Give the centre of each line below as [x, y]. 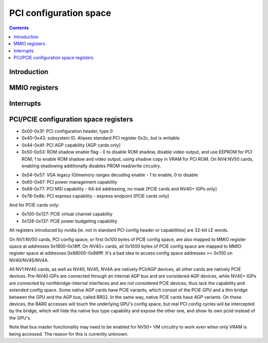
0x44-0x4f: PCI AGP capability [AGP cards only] [71, 145]
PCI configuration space [60, 13]
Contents [19, 28]
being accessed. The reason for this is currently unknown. [69, 334]
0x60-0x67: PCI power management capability [69, 182]
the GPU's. [20, 318]
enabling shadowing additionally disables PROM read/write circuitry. [91, 166]
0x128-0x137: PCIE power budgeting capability [69, 221]
